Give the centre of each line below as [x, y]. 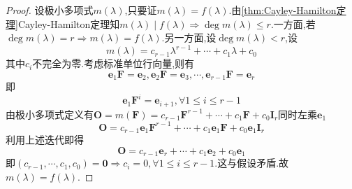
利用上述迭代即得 [45, 140]
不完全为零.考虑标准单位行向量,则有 [113, 63]
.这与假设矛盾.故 [252, 163]
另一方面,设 [190, 37]
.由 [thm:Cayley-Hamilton [283, 10]
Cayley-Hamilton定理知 [69, 23]
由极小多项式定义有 [50, 114]
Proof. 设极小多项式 [50, 10]
